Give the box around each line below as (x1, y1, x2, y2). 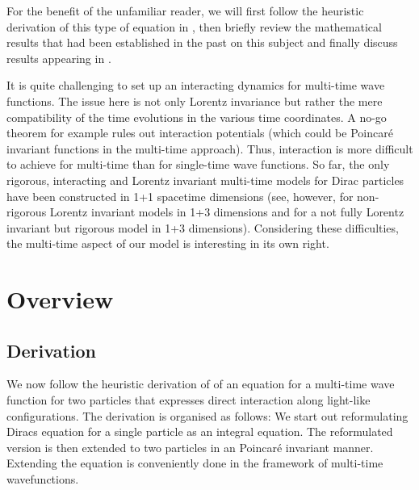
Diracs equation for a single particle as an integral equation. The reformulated (6, 423, 393, 440)
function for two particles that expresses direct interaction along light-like (6, 392, 371, 408)
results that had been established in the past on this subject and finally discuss (6, 34, 398, 51)
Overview (6, 283, 114, 316)
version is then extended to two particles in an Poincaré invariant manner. (6, 438, 374, 455)
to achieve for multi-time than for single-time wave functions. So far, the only (6, 156, 390, 173)
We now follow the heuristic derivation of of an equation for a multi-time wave (6, 375, 395, 392)
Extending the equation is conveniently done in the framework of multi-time (6, 454, 383, 471)
